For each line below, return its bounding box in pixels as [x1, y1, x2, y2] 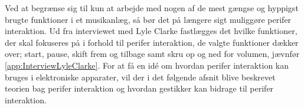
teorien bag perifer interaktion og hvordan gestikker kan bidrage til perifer [5, 82, 274, 95]
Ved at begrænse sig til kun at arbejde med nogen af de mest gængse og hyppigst [5, 2, 299, 14]
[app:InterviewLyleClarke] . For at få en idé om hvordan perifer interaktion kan [5, 59, 289, 71]
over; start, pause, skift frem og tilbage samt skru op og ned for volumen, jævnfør [5, 48, 300, 60]
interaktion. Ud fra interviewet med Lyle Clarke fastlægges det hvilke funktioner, [5, 25, 298, 37]
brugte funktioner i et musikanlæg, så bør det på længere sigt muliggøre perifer [5, 13, 292, 25]
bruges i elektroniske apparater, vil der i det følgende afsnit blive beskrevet [5, 70, 276, 83]
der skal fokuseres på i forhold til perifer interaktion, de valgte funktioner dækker [5, 36, 299, 48]
